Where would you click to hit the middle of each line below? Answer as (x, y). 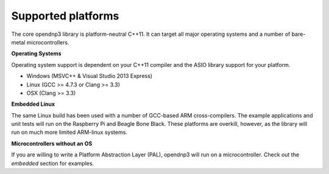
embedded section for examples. (53, 163)
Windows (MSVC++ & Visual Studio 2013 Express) (89, 76)
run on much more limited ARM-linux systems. (69, 132)
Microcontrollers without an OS (52, 144)
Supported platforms (65, 16)
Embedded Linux (33, 104)
